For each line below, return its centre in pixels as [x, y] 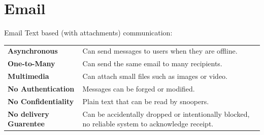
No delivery [28, 114]
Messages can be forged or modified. [139, 88]
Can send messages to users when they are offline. [160, 51]
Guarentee [26, 124]
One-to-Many [31, 63]
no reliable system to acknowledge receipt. [148, 124]
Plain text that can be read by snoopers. [146, 101]
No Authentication [41, 88]
